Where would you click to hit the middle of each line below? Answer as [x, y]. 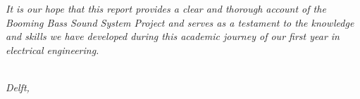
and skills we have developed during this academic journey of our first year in [173, 36]
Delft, [18, 87]
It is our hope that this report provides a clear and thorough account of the [166, 8]
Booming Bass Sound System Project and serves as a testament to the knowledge [180, 22]
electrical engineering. [52, 49]
